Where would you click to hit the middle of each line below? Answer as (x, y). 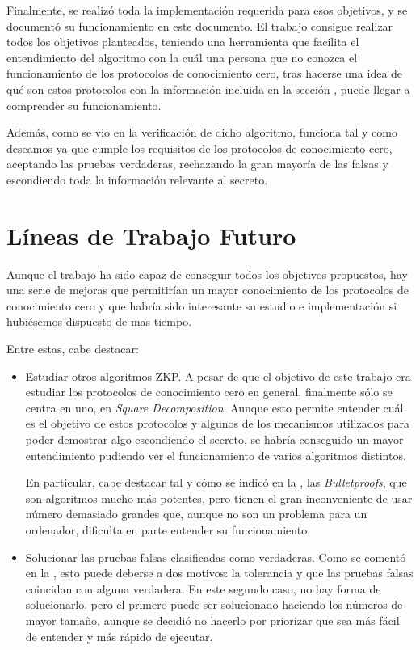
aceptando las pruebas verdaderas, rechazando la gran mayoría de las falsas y (197, 164)
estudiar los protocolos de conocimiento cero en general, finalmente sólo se (209, 392)
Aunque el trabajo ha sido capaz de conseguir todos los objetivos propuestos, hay (207, 274)
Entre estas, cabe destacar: (73, 349)
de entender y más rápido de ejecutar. (119, 636)
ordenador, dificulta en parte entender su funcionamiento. (168, 529)
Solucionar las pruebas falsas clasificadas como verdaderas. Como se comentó (216, 557)
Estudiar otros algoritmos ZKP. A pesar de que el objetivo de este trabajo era (218, 376)
